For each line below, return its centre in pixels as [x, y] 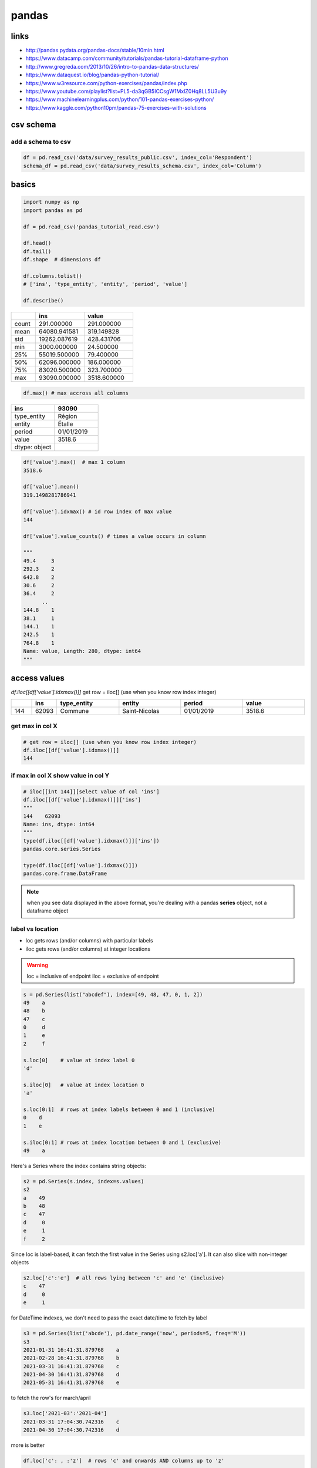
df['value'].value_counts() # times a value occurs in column [114, 536]
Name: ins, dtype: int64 [59, 824]
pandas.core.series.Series [62, 849]
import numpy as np [51, 202]
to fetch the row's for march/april [51, 1398]
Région [68, 416]
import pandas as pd [53, 210]
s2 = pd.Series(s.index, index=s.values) [84, 1181]
